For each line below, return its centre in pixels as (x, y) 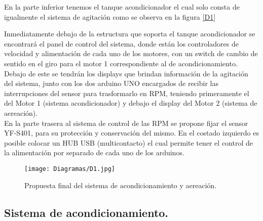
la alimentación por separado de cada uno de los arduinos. (94, 152)
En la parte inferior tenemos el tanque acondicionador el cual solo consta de (122, 7)
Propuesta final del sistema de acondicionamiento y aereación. (121, 185)
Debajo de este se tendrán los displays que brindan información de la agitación (126, 73)
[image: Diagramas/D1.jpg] (70, 169)
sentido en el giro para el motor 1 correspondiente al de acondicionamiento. (121, 63)
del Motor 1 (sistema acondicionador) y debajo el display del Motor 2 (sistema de (131, 103)
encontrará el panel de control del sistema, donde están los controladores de (121, 43)
